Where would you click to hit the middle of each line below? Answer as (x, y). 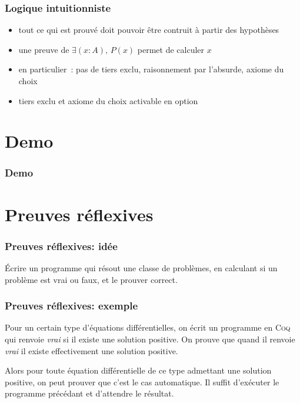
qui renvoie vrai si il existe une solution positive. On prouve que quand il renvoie (150, 339)
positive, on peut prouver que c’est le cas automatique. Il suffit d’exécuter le (142, 382)
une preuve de (44, 49)
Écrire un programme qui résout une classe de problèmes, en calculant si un (141, 268)
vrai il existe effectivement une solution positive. (91, 350)
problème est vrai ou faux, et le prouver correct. (91, 279)
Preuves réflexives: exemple (71, 306)
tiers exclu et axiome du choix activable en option (108, 100)
